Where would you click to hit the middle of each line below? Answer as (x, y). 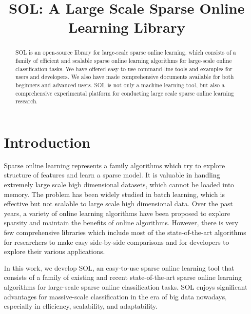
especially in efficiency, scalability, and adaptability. (81, 306)
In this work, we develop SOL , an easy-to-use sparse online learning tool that (119, 267)
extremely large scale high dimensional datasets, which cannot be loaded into (119, 185)
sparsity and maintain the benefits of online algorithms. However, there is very (121, 223)
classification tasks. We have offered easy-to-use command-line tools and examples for (124, 69)
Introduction (47, 142)
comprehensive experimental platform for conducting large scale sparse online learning (125, 93)
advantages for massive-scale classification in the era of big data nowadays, (116, 296)
